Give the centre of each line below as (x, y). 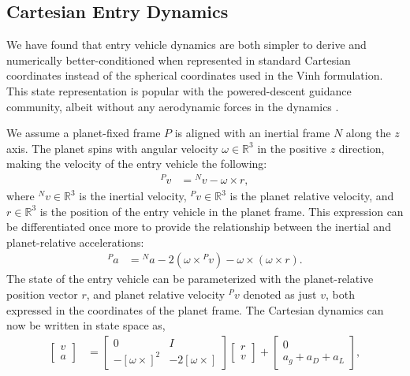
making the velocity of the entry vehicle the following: (137, 164)
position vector (42, 294)
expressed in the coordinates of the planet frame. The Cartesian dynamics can (195, 309)
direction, (362, 148)
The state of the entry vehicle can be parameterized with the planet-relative (190, 279)
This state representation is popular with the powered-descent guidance (179, 90)
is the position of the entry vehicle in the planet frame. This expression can (222, 211)
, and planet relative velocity (156, 294)
